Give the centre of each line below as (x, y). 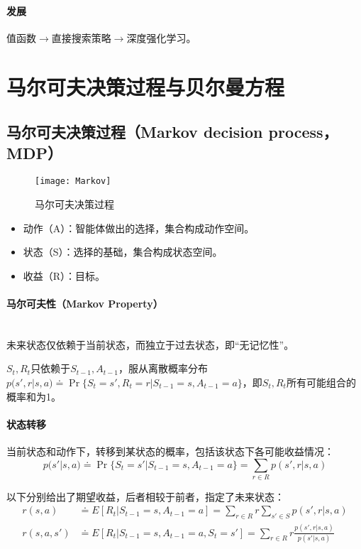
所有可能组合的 (321, 382)
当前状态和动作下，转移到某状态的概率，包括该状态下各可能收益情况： (170, 451)
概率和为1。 (34, 396)
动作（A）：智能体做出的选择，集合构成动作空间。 (139, 228)
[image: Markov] (73, 181)
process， (303, 132)
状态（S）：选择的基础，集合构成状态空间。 (123, 252)
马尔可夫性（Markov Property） (85, 303)
